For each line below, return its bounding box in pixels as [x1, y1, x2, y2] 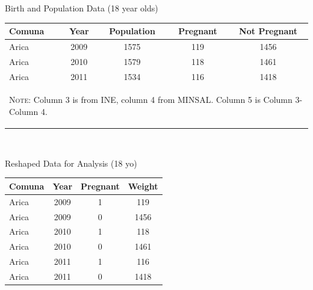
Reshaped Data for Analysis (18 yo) [5, 156, 137, 169]
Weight [128, 179, 158, 192]
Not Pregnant [239, 25, 297, 37]
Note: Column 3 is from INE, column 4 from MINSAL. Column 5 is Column [9, 93, 293, 106]
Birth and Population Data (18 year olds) [5, 2, 158, 14]
